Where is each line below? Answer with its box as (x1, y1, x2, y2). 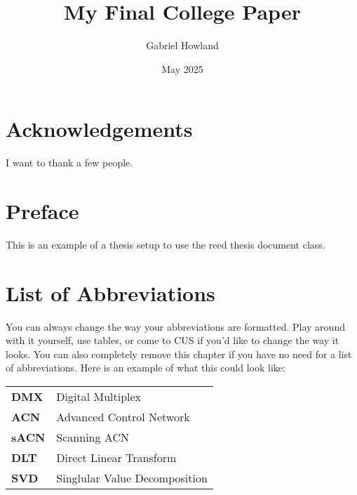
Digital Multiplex (56, 388, 142, 405)
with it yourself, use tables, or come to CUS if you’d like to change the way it (6, 333, 339, 348)
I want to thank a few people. (6, 155, 133, 170)
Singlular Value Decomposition (56, 470, 208, 487)
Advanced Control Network (56, 409, 190, 425)
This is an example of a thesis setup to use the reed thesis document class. (6, 237, 325, 251)
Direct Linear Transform (56, 449, 177, 466)
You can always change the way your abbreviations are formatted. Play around (6, 319, 345, 334)
